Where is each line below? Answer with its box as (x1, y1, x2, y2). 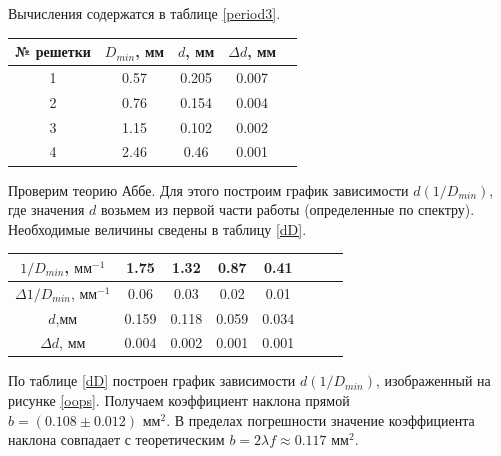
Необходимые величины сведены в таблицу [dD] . (8, 218, 307, 239)
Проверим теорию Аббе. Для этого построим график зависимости (8, 179, 409, 200)
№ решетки (15, 41, 91, 62)
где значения (8, 199, 85, 220)
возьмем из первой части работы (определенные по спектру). (101, 199, 475, 220)
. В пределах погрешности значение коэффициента (166, 409, 475, 430)
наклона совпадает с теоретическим (8, 429, 225, 450)
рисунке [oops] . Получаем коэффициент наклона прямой (8, 390, 350, 411)
